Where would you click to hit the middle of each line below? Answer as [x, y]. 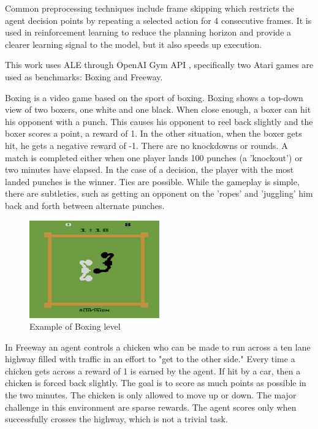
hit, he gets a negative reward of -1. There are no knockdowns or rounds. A [146, 145]
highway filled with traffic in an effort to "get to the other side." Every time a [150, 359]
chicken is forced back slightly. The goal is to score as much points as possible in [156, 383]
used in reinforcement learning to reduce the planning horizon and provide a [148, 32]
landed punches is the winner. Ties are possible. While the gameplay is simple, [152, 181]
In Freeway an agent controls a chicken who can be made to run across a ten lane [158, 347]
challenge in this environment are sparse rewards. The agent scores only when [151, 407]
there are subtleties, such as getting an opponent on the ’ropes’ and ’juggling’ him [159, 193]
